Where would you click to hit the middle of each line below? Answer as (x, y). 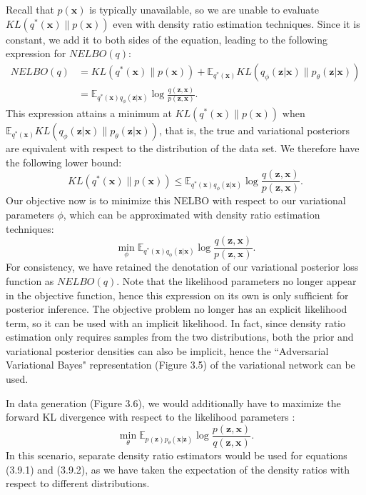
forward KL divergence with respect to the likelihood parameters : (151, 417)
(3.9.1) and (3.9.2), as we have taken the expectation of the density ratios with (178, 469)
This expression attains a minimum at (89, 113)
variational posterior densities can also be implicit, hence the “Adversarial (167, 350)
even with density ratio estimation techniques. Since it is (237, 23)
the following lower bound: (64, 162)
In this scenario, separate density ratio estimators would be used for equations (177, 455)
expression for (36, 53)
